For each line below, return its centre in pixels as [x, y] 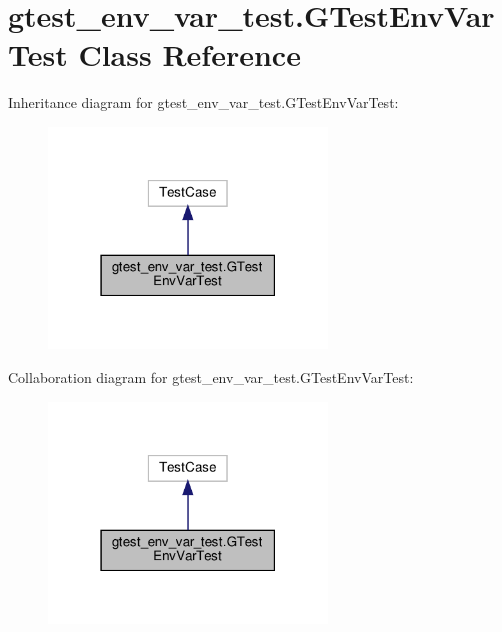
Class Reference [189, 54]
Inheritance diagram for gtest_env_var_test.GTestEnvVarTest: [203, 102]
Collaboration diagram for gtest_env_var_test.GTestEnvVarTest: [211, 376]
